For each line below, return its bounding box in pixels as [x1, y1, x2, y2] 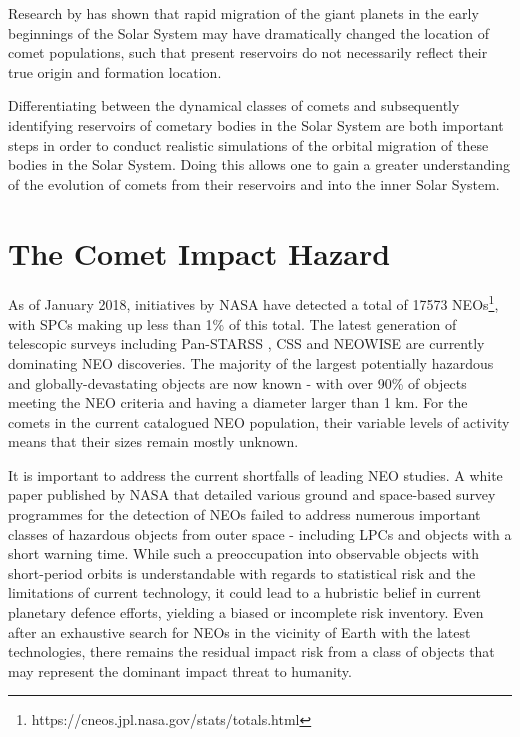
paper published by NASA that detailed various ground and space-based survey [8, 484, 496, 505]
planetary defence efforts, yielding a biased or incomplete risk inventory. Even [8, 602, 484, 623]
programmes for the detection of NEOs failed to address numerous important [8, 504, 481, 525]
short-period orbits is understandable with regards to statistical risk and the [8, 562, 476, 583]
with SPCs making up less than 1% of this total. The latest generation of [8, 313, 457, 334]
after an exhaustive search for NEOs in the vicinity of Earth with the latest [8, 621, 471, 642]
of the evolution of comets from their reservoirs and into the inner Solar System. [8, 173, 500, 194]
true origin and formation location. [8, 61, 222, 82]
